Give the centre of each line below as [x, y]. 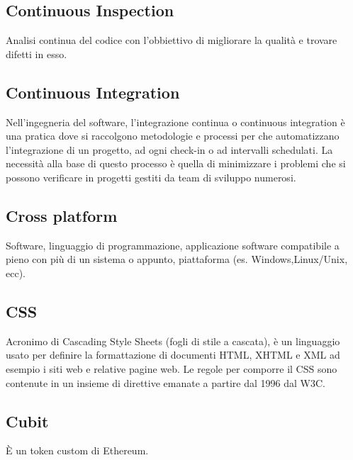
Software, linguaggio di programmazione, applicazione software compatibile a [173, 245]
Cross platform [62, 215]
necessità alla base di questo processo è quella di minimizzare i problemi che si [176, 163]
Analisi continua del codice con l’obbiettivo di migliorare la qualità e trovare [172, 40]
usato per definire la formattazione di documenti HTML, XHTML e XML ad [173, 355]
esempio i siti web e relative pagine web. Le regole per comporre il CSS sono [172, 368]
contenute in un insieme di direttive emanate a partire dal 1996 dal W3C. [166, 382]
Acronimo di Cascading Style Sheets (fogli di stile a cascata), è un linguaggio [173, 341]
